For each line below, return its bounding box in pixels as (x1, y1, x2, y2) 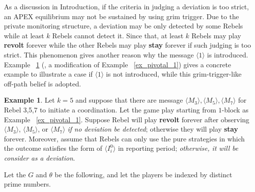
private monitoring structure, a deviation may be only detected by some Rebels (4, 21, 243, 31)
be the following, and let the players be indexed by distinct (55, 169, 232, 179)
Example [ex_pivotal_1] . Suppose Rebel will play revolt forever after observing (4, 114, 250, 124)
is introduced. (207, 49, 248, 59)
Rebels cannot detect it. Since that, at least (52, 30, 184, 40)
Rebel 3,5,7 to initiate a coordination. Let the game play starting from (4, 104, 216, 114)
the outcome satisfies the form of (4, 143, 103, 153)
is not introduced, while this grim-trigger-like (106, 69, 242, 79)
